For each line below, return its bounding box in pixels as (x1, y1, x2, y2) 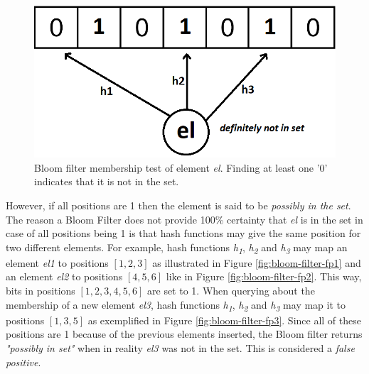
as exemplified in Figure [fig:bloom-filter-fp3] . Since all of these (87, 312, 361, 327)
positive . (6, 354, 41, 369)
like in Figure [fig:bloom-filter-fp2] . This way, (166, 269, 362, 284)
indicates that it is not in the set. (34, 174, 179, 189)
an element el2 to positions (6, 269, 123, 284)
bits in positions (6, 283, 75, 298)
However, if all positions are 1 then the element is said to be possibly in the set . (6, 197, 351, 212)
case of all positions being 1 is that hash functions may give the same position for (6, 226, 361, 241)
